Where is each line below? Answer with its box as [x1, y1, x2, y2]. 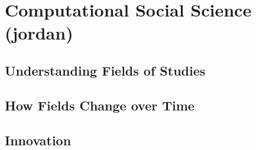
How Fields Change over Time [5, 96, 195, 114]
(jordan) [5, 21, 73, 45]
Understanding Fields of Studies [5, 61, 206, 79]
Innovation [5, 131, 72, 149]
